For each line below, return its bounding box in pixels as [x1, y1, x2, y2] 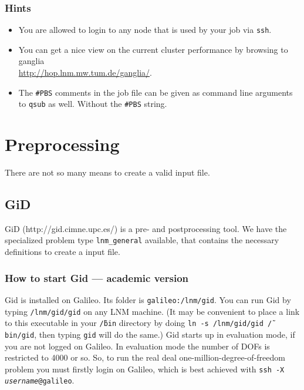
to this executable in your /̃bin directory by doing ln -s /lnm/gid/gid [5, 317, 264, 329]
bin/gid [5, 331, 35, 339]
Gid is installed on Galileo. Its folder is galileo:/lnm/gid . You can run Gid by [5, 293, 291, 305]
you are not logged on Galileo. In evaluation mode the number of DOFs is [5, 339, 270, 352]
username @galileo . [5, 374, 75, 386]
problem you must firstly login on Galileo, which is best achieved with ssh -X [5, 362, 285, 375]
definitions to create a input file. [5, 246, 120, 258]
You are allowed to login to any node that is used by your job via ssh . [18, 23, 272, 36]
